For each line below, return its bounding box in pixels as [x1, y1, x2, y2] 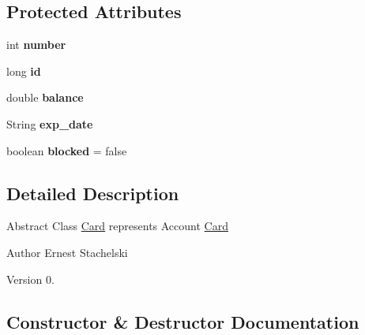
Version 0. [6, 270, 55, 287]
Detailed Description [6, 181, 179, 205]
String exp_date [6, 115, 93, 132]
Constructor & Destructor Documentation [6, 309, 359, 333]
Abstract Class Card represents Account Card [6, 218, 228, 234]
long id [6, 62, 41, 79]
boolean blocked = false [6, 142, 127, 158]
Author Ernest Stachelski [6, 244, 128, 260]
